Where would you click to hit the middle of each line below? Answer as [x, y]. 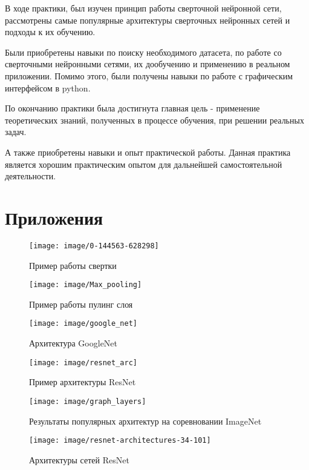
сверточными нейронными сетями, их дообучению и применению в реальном [148, 64]
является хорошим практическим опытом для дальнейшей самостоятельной [144, 164]
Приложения [54, 217]
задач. [16, 132]
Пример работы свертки [73, 265]
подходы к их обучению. [50, 32]
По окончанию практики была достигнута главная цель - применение [132, 108]
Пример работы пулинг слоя [81, 304]
